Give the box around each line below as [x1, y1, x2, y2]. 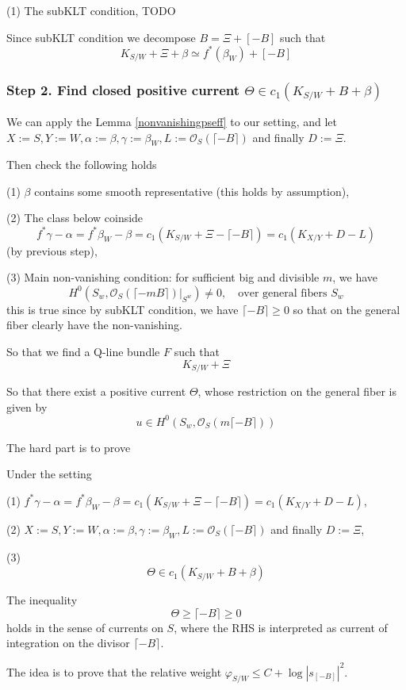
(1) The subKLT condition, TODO [6, 2, 176, 18]
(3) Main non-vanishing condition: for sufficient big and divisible [6, 269, 320, 286]
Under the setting [6, 466, 92, 482]
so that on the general [293, 301, 400, 317]
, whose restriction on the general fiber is [197, 383, 396, 399]
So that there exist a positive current [6, 383, 186, 399]
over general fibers [238, 287, 327, 299]
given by [6, 398, 48, 415]
